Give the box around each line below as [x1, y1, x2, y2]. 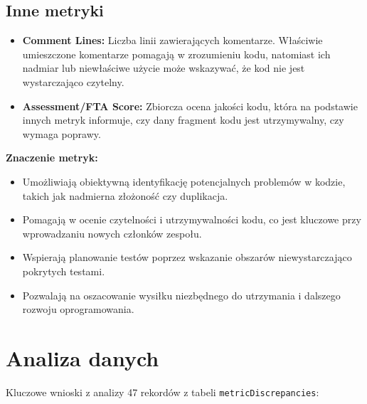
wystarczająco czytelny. [22, 74, 124, 89]
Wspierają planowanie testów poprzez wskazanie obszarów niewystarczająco [22, 250, 352, 265]
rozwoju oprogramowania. [22, 302, 134, 317]
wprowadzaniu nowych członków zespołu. [22, 225, 202, 240]
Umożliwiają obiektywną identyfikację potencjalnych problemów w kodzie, [22, 174, 346, 188]
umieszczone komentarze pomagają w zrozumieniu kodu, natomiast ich [22, 46, 331, 61]
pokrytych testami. [22, 263, 105, 278]
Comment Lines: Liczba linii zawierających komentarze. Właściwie [22, 33, 323, 48]
